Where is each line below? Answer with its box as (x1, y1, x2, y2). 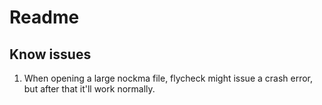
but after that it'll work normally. (23, 83, 156, 95)
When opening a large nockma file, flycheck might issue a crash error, (23, 72, 314, 84)
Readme (9, 6, 80, 29)
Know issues (9, 46, 92, 63)
